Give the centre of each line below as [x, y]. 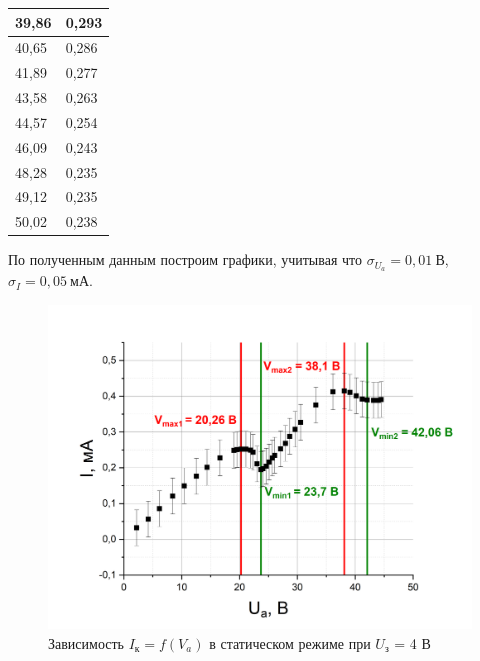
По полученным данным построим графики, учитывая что [185, 259]
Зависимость [86, 642]
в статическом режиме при [290, 642]
